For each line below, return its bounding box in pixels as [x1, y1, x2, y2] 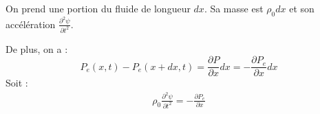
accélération [6, 16, 56, 31]
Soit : [6, 76, 28, 90]
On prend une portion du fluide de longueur [6, 1, 191, 15]
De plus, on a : [6, 41, 68, 56]
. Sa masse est [204, 1, 264, 15]
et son [289, 1, 314, 15]
